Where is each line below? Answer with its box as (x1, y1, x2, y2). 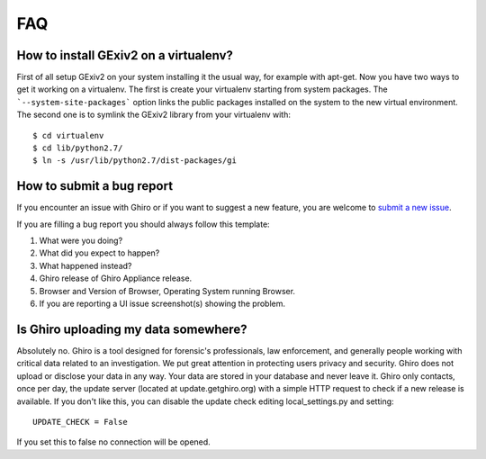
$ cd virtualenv (32, 130, 104, 140)
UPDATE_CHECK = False (32, 417, 128, 427)
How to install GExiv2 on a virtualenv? (16, 48, 234, 63)
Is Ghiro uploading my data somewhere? (16, 321, 247, 337)
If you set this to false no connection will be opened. (16, 436, 211, 447)
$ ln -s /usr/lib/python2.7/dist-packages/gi (32, 156, 238, 166)
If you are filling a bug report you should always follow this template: (16, 219, 270, 229)
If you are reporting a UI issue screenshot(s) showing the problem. (39, 298, 286, 310)
